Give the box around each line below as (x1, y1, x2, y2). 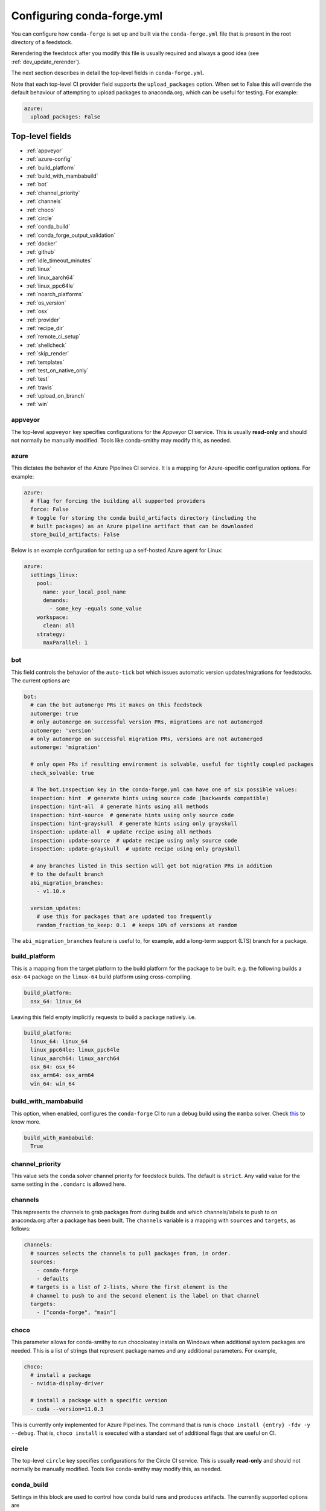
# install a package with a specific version (30, 1397, 167, 1404)
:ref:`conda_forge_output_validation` (26, 231, 116, 239)
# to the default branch (30, 871, 104, 878)
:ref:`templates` (26, 358, 65, 366)
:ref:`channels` (26, 198, 63, 205)
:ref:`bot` (26, 181, 48, 188)
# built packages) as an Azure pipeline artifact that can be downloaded (30, 523, 254, 530)
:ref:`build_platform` (26, 164, 75, 171)
